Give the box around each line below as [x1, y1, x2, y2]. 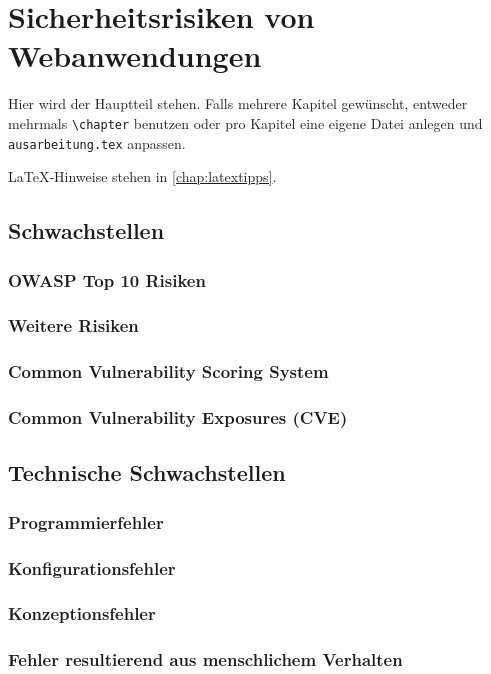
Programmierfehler [8, 509, 164, 534]
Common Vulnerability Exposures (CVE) [8, 405, 348, 430]
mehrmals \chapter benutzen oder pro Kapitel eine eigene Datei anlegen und [8, 112, 483, 133]
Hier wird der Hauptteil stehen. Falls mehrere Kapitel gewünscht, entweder [8, 93, 468, 114]
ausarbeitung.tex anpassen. [8, 132, 186, 153]
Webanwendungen [8, 35, 262, 76]
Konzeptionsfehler [8, 601, 156, 626]
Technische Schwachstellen [8, 457, 286, 488]
